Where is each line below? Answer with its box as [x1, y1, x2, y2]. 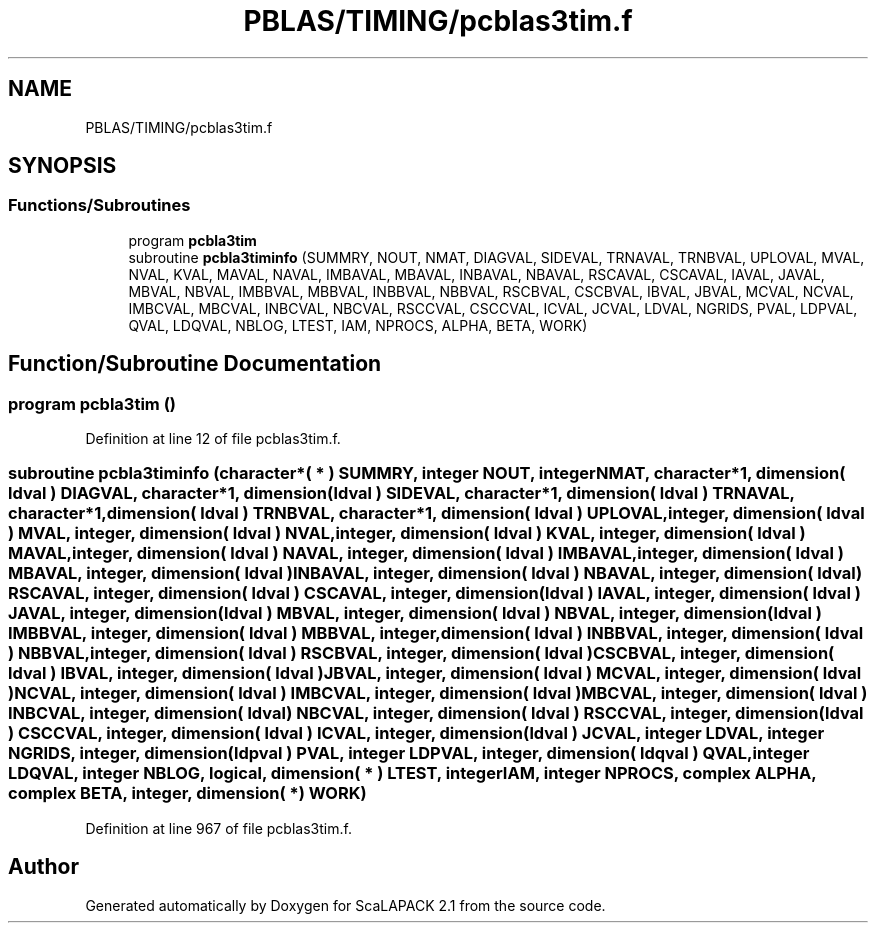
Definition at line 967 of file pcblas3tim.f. [85, 819, 352, 837]
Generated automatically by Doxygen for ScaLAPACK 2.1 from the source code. [85, 896, 606, 914]
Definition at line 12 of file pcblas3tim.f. [85, 430, 341, 448]
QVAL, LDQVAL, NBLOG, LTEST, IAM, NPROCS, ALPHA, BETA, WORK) [128, 316, 588, 334]
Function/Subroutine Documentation [8, 351, 382, 377]
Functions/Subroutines [8, 195, 191, 216]
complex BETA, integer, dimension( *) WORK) [8, 783, 367, 804]
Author [8, 854, 79, 880]
